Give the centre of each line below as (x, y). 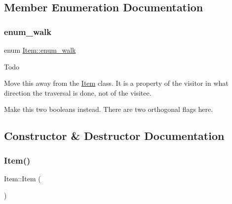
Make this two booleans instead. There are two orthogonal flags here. (109, 109)
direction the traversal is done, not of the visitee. (78, 92)
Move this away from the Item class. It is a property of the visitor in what (116, 83)
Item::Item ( (22, 178)
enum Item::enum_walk (40, 50)
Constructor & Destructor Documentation (114, 136)
